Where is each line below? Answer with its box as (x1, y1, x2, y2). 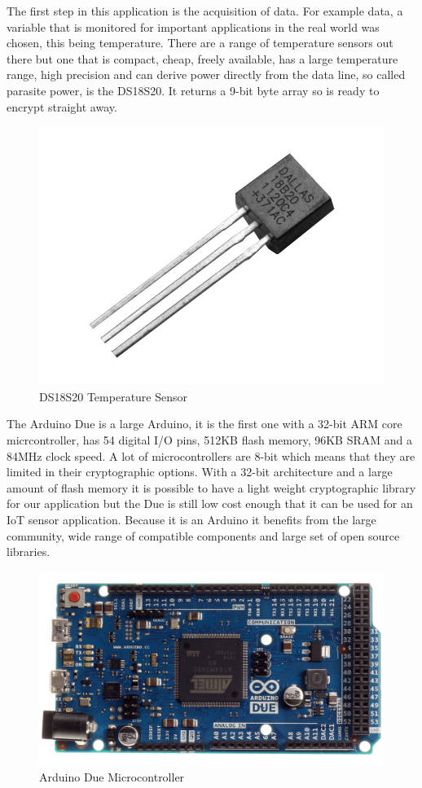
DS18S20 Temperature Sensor (39, 387, 188, 405)
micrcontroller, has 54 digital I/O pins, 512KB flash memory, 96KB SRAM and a (7, 431, 412, 448)
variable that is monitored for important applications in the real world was (7, 18, 380, 35)
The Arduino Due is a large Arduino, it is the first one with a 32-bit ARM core (7, 415, 402, 432)
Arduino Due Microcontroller (39, 768, 185, 785)
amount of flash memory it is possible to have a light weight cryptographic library (7, 479, 416, 496)
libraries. (7, 543, 51, 560)
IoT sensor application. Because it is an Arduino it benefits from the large (7, 510, 376, 528)
